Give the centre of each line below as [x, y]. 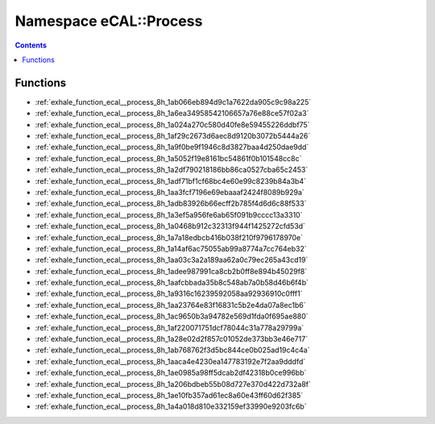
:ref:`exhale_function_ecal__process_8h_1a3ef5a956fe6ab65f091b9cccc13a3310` [169, 214]
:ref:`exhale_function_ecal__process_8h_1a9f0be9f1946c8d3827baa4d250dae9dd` [172, 147]
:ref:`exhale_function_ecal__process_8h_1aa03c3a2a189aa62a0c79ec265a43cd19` [172, 260]
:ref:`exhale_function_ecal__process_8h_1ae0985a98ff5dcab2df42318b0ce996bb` [171, 373]
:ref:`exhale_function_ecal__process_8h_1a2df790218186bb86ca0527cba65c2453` [172, 170]
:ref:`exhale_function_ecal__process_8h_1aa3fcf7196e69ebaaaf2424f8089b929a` [170, 192]
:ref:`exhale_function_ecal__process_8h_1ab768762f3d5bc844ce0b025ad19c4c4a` [172, 350]
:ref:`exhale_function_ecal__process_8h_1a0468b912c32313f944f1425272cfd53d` [170, 227]
